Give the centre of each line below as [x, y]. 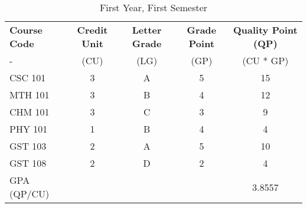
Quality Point [265, 30]
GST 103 [28, 146]
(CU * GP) [265, 60]
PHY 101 [29, 129]
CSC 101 [28, 77]
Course [26, 30]
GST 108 [28, 163]
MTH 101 [30, 95]
